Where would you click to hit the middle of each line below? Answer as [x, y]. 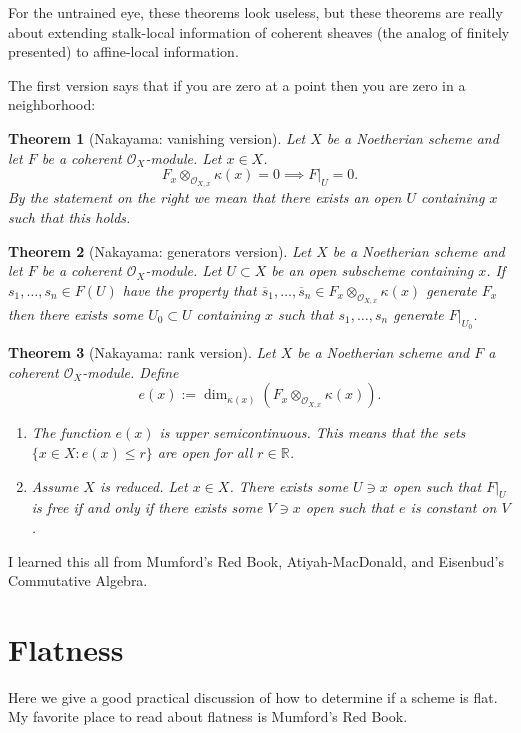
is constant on [453, 507]
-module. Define [130, 371]
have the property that [189, 289]
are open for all [205, 451]
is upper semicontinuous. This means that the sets [312, 432]
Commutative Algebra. [78, 580]
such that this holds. [69, 216]
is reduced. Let [143, 485]
